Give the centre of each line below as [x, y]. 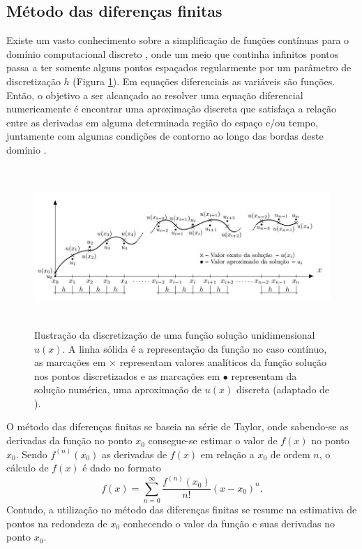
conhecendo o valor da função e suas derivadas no [229, 523]
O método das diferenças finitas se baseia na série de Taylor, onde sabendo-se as [178, 426]
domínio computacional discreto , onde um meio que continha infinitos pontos [173, 53]
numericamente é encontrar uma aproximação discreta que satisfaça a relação [171, 109]
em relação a [227, 454]
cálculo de [28, 468]
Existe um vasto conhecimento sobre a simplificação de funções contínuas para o [178, 40]
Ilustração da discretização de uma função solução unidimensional [175, 334]
